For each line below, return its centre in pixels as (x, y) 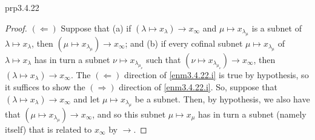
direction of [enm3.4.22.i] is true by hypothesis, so (217, 75)
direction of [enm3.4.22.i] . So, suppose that (198, 87)
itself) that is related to (48, 129)
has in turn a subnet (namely (252, 114)
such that (164, 59)
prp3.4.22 (22, 7)
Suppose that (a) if (96, 28)
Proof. (16, 28)
